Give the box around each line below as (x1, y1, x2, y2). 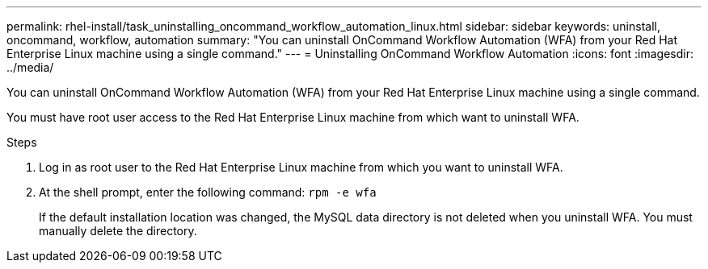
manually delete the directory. (39, 224, 197, 238)
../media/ (6, 60, 54, 74)
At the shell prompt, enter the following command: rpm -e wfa (39, 185, 377, 199)
